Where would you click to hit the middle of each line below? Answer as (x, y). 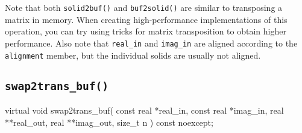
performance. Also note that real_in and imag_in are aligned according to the (151, 43)
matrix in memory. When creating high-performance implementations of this (146, 19)
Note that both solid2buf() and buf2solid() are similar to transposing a (144, 7)
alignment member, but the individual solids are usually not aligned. (133, 55)
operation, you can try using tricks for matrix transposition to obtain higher (146, 31)
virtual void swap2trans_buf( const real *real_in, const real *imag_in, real (144, 110)
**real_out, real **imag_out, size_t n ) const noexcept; (109, 122)
